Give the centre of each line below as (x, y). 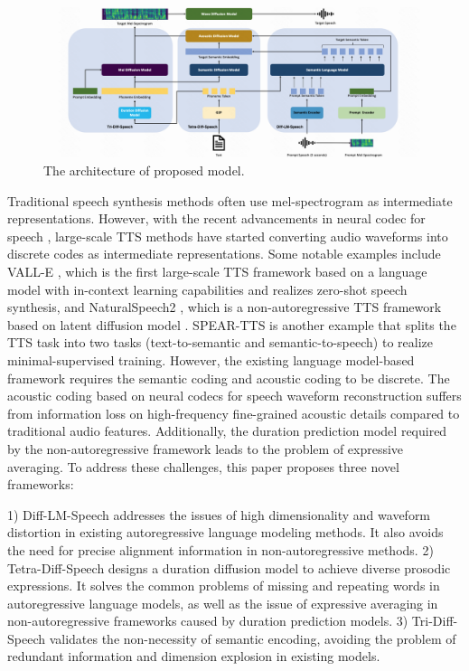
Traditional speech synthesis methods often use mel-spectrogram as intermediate (230, 200)
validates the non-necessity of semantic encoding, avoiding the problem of (253, 638)
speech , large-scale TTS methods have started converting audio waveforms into (228, 236)
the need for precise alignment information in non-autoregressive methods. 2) (220, 549)
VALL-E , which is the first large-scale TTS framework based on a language (217, 272)
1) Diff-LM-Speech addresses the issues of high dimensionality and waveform (219, 514)
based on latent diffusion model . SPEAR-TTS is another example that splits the (232, 324)
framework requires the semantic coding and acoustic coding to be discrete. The (229, 378)
